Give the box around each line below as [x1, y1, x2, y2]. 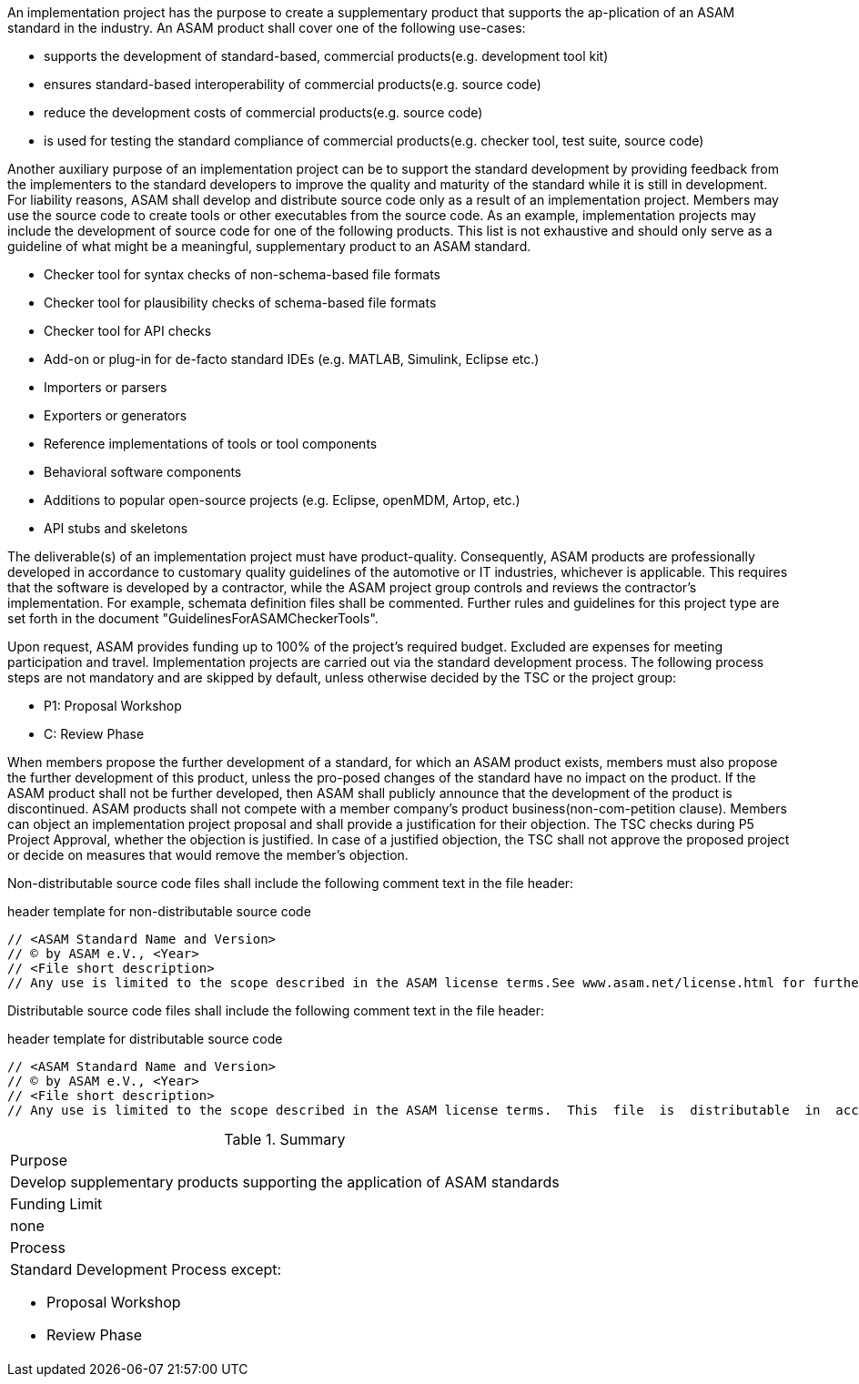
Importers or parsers [44, 379, 167, 395]
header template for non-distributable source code [7, 904, 311, 919]
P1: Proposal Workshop [44, 698, 182, 713]
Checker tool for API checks [44, 323, 212, 338]
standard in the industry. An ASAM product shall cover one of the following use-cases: [7, 20, 526, 35]
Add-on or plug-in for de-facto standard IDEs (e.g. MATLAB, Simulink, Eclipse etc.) [44, 351, 540, 367]
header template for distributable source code [7, 1031, 283, 1046]
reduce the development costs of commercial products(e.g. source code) [44, 105, 483, 120]
